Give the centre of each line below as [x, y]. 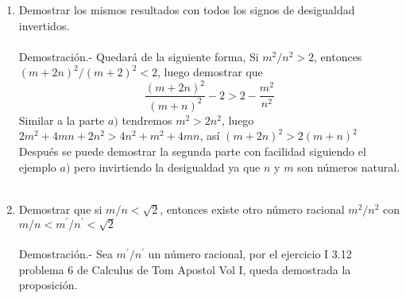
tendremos [147, 120]
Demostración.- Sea [66, 254]
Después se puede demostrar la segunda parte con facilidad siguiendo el [192, 151]
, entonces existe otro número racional [252, 209]
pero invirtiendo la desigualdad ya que [167, 166]
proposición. [48, 285]
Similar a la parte [62, 120]
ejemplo [37, 166]
